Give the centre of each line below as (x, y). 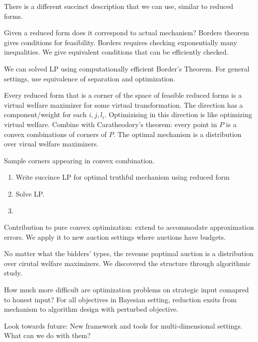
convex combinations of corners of (55, 134)
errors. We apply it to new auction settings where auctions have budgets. (115, 237)
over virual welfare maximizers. (51, 144)
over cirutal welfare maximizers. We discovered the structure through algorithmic (128, 263)
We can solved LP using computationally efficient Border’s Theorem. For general (127, 68)
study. (13, 273)
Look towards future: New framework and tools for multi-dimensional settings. (123, 325)
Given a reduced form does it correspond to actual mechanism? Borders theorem (127, 33)
